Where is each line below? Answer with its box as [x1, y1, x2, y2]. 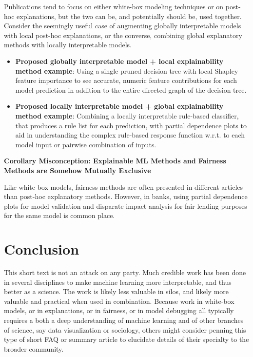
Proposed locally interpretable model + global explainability [15, 101, 224, 111]
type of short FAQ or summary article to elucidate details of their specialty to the [4, 334, 249, 344]
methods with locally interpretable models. [4, 40, 132, 50]
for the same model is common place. [4, 210, 115, 220]
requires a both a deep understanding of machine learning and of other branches [4, 315, 244, 325]
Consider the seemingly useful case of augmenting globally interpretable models [4, 20, 241, 31]
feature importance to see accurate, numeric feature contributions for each [15, 75, 237, 85]
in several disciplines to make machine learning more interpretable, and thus [4, 277, 232, 287]
